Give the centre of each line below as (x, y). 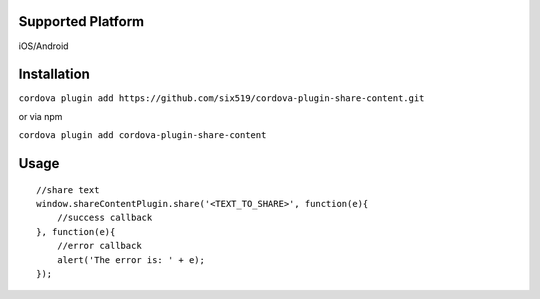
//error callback (99, 246)
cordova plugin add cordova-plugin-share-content (142, 135)
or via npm (40, 116)
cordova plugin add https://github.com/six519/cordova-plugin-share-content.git (221, 98)
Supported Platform (81, 21)
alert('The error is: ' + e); (130, 259)
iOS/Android (43, 46)
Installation (54, 74)
